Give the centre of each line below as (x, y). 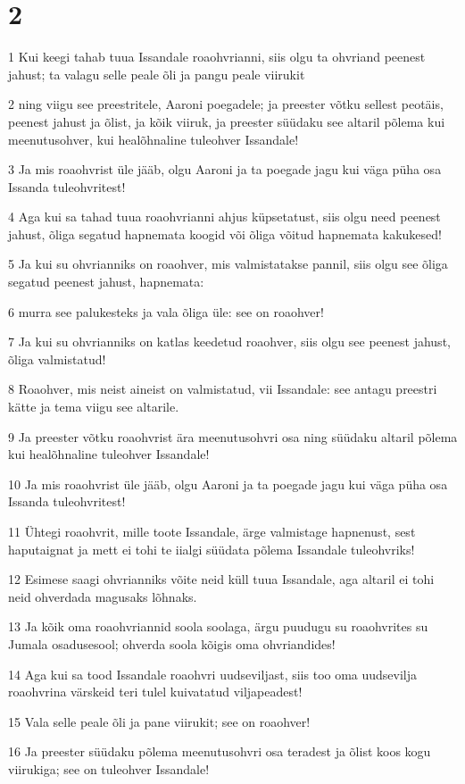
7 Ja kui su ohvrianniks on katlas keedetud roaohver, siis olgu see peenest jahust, (229, 342)
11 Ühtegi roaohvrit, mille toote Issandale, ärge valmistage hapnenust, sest (212, 531)
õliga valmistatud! (57, 359)
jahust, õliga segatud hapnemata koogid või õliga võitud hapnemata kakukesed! (225, 234)
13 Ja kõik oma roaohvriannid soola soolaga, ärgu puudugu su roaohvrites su (218, 626)
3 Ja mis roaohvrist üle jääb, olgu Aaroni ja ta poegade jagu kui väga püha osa (225, 169)
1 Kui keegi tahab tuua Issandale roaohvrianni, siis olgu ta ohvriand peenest (217, 57)
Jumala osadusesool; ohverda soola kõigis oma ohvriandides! (172, 643)
